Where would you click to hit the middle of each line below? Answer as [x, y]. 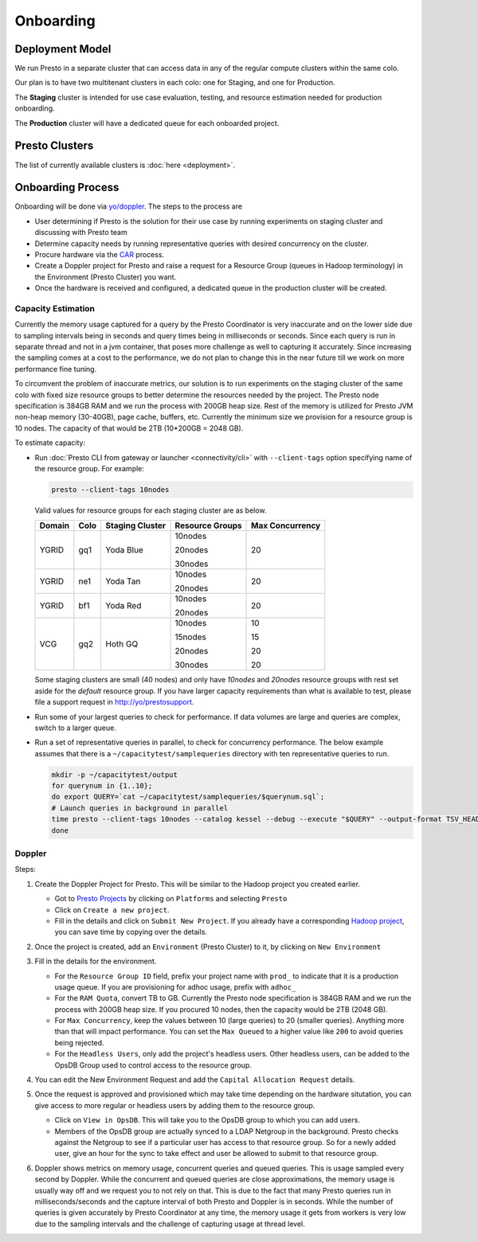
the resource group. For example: [90, 469]
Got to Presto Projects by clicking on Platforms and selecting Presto [171, 899]
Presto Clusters [54, 146]
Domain [55, 525]
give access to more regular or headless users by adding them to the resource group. [175, 1105]
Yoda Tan [123, 581]
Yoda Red [123, 606]
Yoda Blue [124, 550]
